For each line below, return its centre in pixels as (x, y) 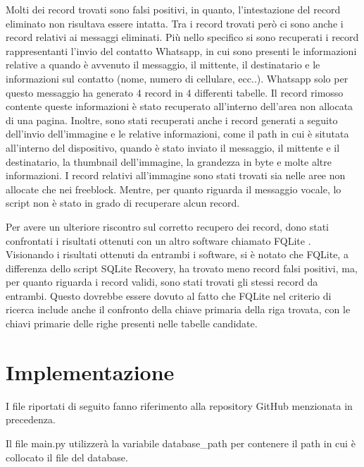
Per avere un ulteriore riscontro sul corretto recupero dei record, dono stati (168, 226)
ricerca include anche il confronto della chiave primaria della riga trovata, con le (178, 309)
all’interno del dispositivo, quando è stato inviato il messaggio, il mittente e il (173, 147)
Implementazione (90, 371)
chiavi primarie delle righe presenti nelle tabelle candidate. (132, 323)
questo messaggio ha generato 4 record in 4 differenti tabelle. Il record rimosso (175, 92)
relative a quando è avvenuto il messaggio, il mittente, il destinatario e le (163, 65)
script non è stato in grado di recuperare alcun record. (123, 203)
